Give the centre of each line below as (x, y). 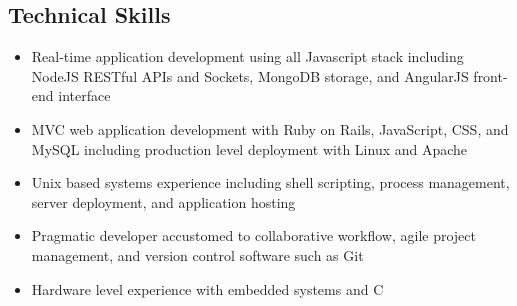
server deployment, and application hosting (163, 201)
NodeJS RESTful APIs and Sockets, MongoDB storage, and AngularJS (250, 75)
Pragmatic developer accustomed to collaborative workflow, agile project (253, 235)
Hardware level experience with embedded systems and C (207, 288)
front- (490, 75)
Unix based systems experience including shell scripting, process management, (270, 182)
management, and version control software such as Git (197, 254)
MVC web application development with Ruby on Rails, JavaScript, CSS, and (270, 128)
